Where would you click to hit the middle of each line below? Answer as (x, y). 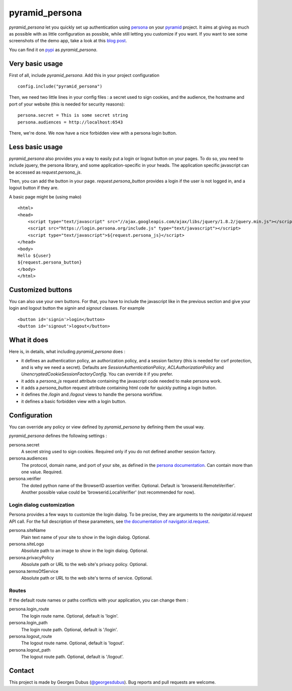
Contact (21, 671)
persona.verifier (25, 478)
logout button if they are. (34, 188)
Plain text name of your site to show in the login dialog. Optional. (86, 537)
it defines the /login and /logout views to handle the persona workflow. (92, 394)
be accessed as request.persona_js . (46, 172)
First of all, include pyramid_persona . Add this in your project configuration (84, 75)
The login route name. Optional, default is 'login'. (70, 616)
